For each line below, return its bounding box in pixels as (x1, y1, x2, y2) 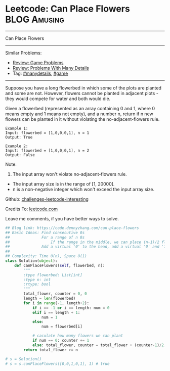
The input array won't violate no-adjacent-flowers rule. (12, 171, 127, 177)
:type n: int (23, 277, 51, 282)
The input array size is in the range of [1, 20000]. (12, 180, 115, 187)
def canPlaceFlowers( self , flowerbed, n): (14, 263, 105, 268)
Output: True (5, 134, 33, 140)
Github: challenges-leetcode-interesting (5, 196, 89, 202)
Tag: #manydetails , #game (12, 70, 68, 76)
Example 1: (5, 126, 28, 131)
